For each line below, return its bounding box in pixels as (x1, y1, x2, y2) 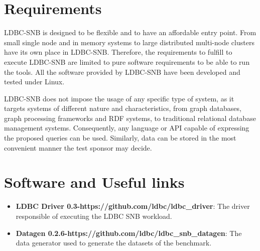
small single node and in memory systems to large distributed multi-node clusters (4, 37, 254, 47)
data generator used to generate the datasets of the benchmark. (16, 237, 212, 248)
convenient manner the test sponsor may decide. (4, 142, 152, 153)
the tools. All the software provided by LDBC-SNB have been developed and (4, 66, 240, 77)
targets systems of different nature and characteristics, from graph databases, (4, 103, 241, 113)
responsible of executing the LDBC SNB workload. (16, 210, 172, 221)
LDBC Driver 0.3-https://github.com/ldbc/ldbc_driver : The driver (16, 201, 250, 211)
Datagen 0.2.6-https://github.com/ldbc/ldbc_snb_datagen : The (16, 227, 242, 238)
